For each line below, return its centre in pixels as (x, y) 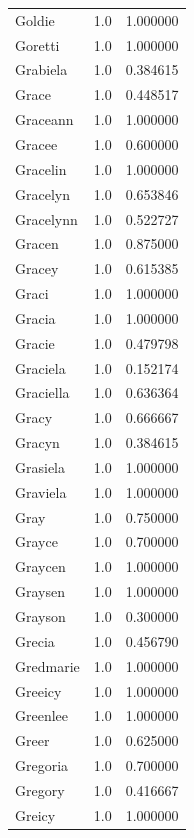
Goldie (35, 19)
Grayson (40, 616)
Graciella (42, 392)
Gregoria (42, 765)
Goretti (37, 44)
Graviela (41, 491)
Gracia (35, 317)
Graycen (40, 566)
